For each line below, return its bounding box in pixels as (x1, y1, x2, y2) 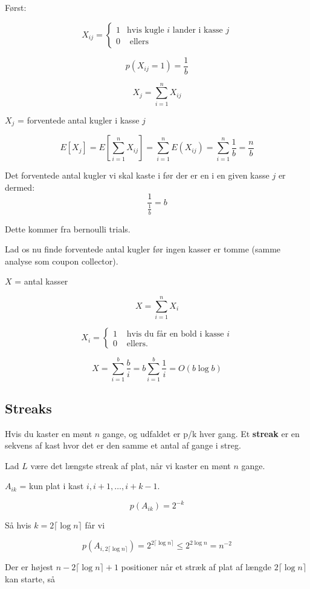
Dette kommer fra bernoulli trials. (5, 222, 131, 235)
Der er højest (5, 561, 54, 573)
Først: (5, 1, 27, 13)
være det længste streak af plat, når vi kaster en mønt (30, 459, 231, 472)
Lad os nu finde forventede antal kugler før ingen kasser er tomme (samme (5, 243, 281, 255)
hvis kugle (127, 25, 164, 35)
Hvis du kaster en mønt (5, 427, 92, 439)
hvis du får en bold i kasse (126, 329, 224, 338)
